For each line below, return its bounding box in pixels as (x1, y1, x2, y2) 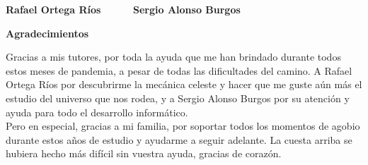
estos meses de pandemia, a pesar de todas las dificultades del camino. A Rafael (6, 63, 352, 78)
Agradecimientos (6, 25, 89, 40)
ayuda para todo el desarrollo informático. (6, 104, 188, 119)
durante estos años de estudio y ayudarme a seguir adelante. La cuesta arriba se (6, 132, 352, 147)
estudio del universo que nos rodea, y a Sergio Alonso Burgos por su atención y (6, 90, 350, 105)
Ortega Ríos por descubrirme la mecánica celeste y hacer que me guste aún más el (6, 77, 362, 92)
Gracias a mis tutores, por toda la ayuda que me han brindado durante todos (6, 49, 341, 64)
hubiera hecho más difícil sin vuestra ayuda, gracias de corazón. (6, 146, 282, 161)
